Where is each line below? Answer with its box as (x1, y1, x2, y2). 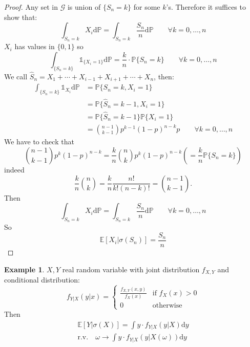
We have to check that (4, 136, 74, 147)
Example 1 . (4, 264, 45, 274)
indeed (4, 164, 25, 175)
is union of (67, 2, 101, 12)
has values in (14, 41, 55, 52)
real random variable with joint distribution (62, 264, 200, 274)
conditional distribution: (4, 274, 80, 285)
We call (4, 71, 28, 81)
